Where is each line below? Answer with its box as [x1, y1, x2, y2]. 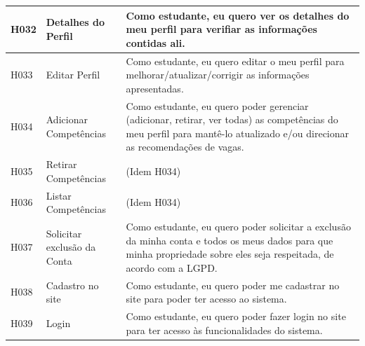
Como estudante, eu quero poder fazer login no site [126, 309, 346, 324]
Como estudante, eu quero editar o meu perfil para [126, 53, 345, 68]
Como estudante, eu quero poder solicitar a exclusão [126, 219, 351, 234]
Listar [46, 188, 72, 202]
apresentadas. [126, 81, 184, 95]
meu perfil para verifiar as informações [126, 22, 317, 36]
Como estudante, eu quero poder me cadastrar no [126, 277, 340, 292]
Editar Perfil [46, 67, 100, 82]
